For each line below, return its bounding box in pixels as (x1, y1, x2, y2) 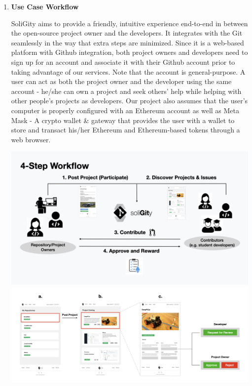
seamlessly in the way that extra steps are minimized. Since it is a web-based (11, 37, 244, 47)
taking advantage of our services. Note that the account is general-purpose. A (11, 66, 246, 77)
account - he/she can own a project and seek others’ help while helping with (11, 86, 242, 96)
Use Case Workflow (11, 1, 79, 11)
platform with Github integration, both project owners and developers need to (11, 47, 248, 57)
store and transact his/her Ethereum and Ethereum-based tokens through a (11, 125, 240, 135)
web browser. (11, 134, 51, 144)
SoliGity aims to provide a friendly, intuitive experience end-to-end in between (11, 18, 248, 28)
